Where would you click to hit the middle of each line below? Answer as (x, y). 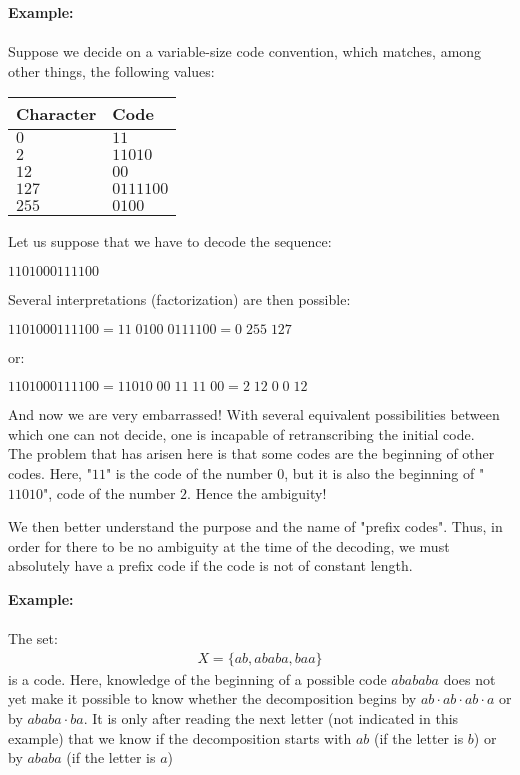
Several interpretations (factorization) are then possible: (179, 298)
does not (469, 678)
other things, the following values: (111, 70)
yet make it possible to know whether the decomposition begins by (212, 698)
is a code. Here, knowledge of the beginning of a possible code (197, 678)
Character (56, 114)
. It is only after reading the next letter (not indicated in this (271, 717)
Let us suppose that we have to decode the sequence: (170, 241)
